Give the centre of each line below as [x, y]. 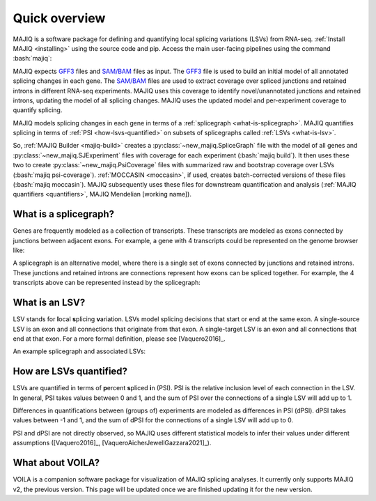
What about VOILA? [56, 463]
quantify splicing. [38, 110]
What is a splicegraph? [64, 214]
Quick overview [59, 18]
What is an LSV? [49, 303]
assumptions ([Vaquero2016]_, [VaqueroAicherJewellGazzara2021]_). [112, 443]
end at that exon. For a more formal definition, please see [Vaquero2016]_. [119, 339]
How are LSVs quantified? [70, 372]
